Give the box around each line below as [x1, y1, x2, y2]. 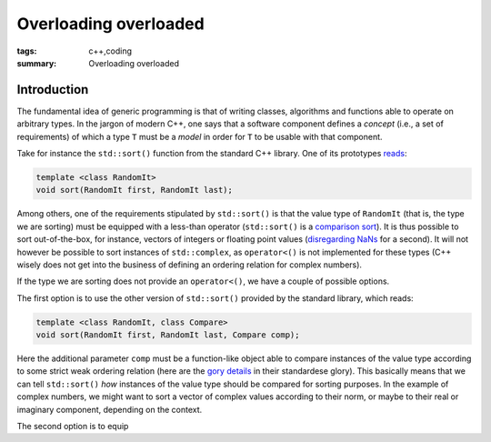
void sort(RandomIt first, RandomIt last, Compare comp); [35, 330, 300, 340]
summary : [16, 57, 57, 68]
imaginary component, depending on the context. [16, 404, 203, 415]
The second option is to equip [16, 421, 129, 432]
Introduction [16, 82, 89, 97]
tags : [16, 45, 37, 56]
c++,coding [88, 45, 132, 56]
